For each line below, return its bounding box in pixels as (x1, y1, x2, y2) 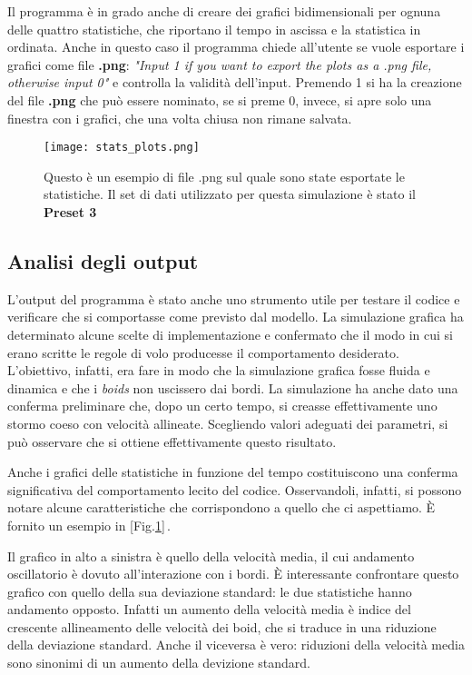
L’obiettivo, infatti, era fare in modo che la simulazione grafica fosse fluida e (7, 361, 430, 380)
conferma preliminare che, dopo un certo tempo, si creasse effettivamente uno (7, 396, 438, 415)
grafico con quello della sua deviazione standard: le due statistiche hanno (7, 581, 412, 601)
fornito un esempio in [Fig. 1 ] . (7, 515, 172, 534)
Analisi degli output (7, 246, 199, 274)
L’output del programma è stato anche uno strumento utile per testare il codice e (7, 289, 460, 308)
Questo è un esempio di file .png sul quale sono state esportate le (44, 166, 405, 185)
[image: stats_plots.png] (44, 141, 200, 154)
